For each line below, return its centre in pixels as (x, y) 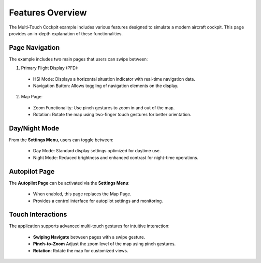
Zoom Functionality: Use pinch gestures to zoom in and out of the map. (104, 108)
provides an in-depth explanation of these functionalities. (66, 33)
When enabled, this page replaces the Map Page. (82, 194)
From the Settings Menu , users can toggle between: (61, 140)
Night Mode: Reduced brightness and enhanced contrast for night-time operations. (116, 158)
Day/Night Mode (34, 128)
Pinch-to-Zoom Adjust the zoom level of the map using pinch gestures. (104, 244)
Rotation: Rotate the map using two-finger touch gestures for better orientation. (112, 115)
